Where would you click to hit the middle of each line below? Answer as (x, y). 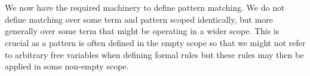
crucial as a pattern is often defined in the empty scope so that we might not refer (155, 42)
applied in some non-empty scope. (67, 66)
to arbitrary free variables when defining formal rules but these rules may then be (154, 54)
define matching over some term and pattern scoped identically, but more (139, 19)
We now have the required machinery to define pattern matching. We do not (145, 7)
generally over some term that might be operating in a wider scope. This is (142, 31)
